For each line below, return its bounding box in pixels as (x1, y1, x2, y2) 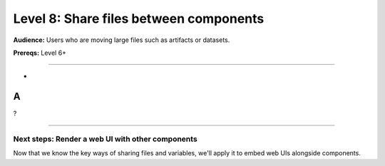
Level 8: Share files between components (13, 11, 265, 26)
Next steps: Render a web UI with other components (13, 134, 197, 144)
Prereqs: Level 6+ (13, 48, 67, 57)
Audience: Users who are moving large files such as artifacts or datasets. (13, 36, 230, 44)
